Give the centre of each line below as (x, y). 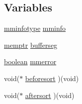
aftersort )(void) (50, 95)
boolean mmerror (30, 61)
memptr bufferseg (31, 45)
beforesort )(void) (52, 78)
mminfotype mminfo (35, 28)
